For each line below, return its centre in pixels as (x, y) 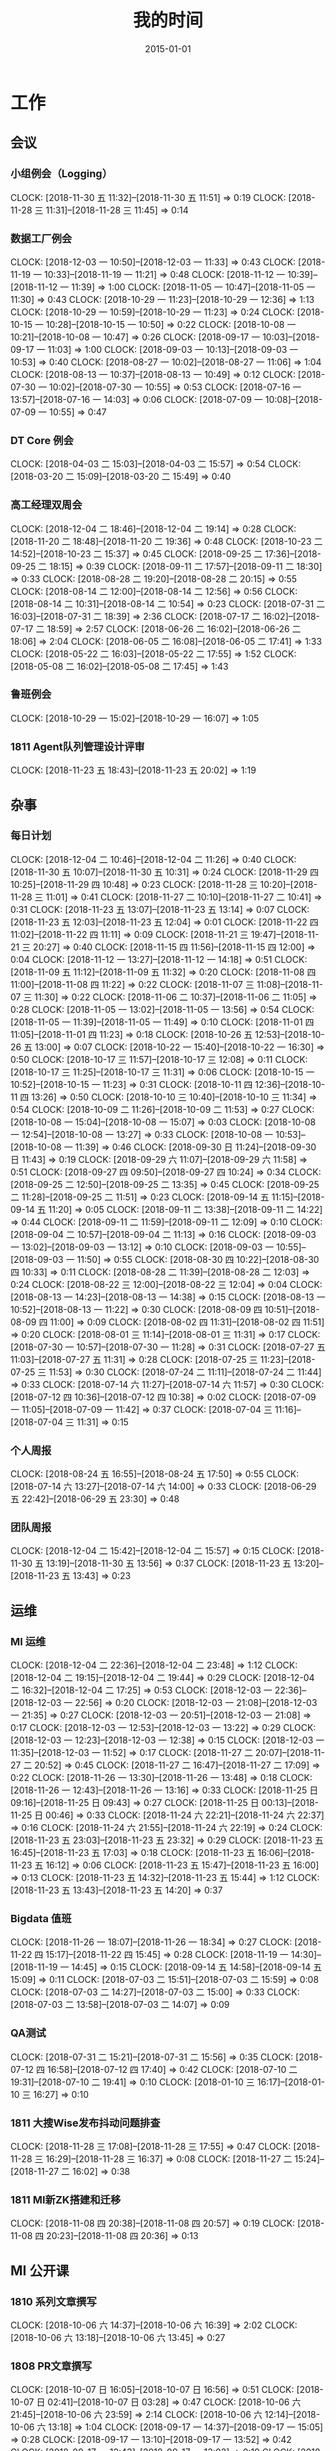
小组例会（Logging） (61, 174)
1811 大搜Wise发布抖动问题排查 (85, 2123)
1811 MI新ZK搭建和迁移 (66, 2199)
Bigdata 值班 (41, 1918)
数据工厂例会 (41, 238)
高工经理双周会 (46, 505)
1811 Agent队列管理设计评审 (77, 746)
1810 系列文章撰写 (53, 2301)
